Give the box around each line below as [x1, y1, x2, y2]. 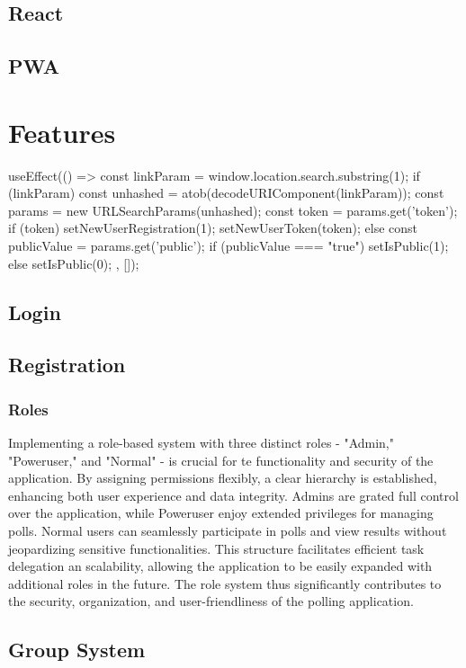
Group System [8, 636, 146, 664]
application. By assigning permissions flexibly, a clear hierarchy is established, [8, 468, 437, 487]
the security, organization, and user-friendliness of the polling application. [8, 592, 414, 610]
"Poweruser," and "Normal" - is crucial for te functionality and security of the [8, 450, 434, 469]
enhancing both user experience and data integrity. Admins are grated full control [8, 485, 459, 504]
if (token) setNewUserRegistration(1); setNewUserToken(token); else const [8, 218, 418, 237]
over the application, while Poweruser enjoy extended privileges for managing [8, 503, 434, 522]
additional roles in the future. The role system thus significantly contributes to [8, 574, 442, 592]
